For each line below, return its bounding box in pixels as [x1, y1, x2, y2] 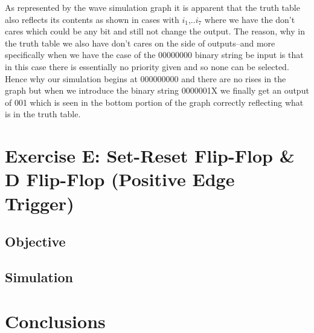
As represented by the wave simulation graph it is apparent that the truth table [5, 1, 300, 13]
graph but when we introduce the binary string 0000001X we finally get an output [5, 84, 309, 97]
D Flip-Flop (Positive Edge [5, 167, 235, 192]
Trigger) [5, 190, 74, 215]
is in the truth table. [5, 108, 81, 120]
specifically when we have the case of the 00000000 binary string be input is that [5, 48, 304, 61]
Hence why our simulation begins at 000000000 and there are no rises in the [5, 72, 286, 85]
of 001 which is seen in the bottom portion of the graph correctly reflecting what [5, 95, 304, 108]
